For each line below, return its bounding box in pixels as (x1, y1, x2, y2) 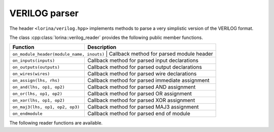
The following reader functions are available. (9, 120, 103, 126)
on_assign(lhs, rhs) (12, 77, 60, 83)
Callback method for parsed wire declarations (87, 70, 197, 77)
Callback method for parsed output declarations (87, 64, 202, 71)
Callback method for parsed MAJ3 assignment (87, 104, 199, 111)
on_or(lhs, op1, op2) (12, 91, 63, 96)
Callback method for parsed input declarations (87, 57, 199, 64)
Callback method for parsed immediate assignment (87, 77, 210, 84)
